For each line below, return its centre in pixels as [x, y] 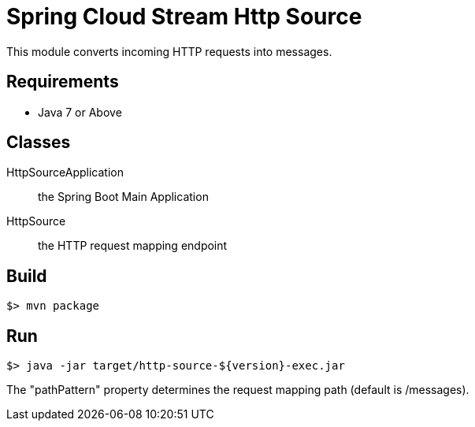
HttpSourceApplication [65, 173]
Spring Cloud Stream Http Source [184, 17]
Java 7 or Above [80, 112]
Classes [39, 143]
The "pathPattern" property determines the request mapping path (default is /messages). [238, 390]
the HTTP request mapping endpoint [133, 246]
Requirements [63, 82]
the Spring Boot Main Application [123, 197]
